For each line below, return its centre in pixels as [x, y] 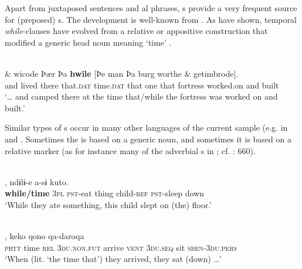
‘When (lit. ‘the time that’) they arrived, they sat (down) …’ [113, 259]
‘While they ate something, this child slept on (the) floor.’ [108, 204]
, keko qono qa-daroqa [45, 236]
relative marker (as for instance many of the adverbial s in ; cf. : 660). [130, 150]
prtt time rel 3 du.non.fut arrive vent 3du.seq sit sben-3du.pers [121, 247]
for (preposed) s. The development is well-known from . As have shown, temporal [151, 19]
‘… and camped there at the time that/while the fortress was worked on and [141, 96]
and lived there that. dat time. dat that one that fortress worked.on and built [142, 85]
